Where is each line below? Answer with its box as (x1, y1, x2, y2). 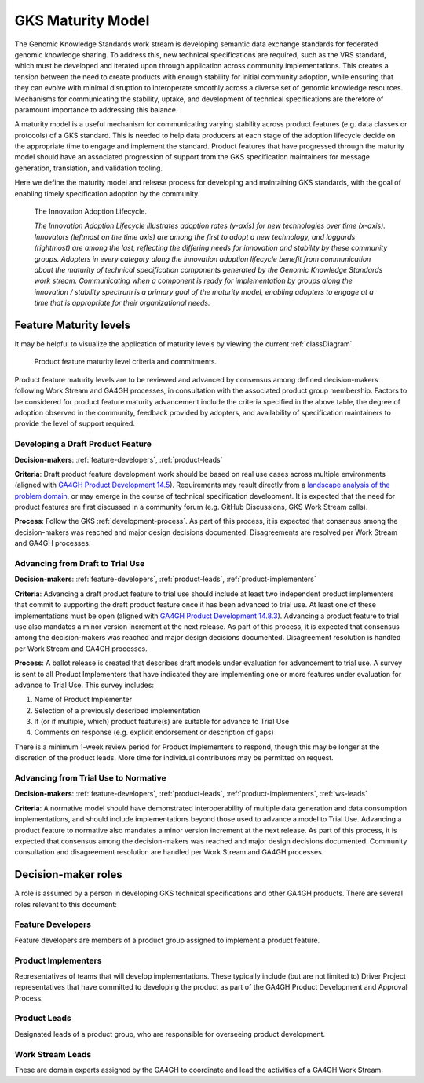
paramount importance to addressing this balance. (14, 104, 178, 114)
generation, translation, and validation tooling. (14, 163, 163, 173)
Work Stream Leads (14, 1048, 92, 1059)
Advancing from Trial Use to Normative (14, 773, 166, 784)
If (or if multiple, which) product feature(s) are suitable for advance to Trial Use (34, 717, 290, 726)
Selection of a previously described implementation (34, 705, 201, 715)
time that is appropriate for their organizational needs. (34, 298, 210, 308)
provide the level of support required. (14, 419, 135, 428)
